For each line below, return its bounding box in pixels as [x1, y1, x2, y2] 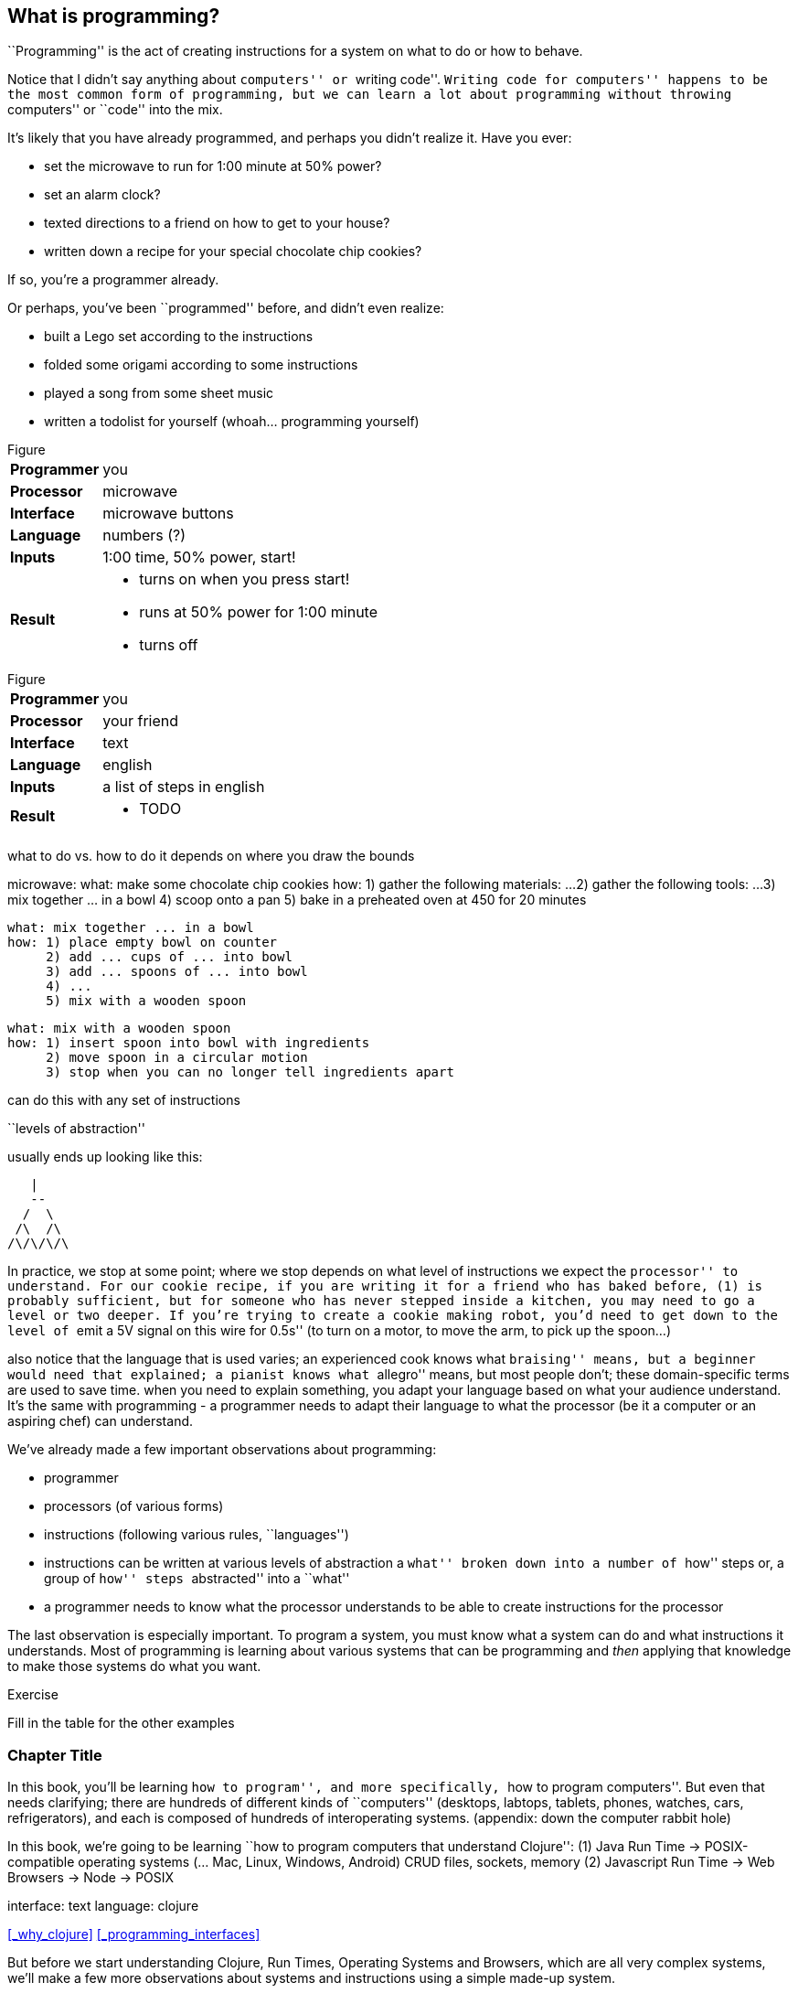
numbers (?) [102, 526, 186, 545]
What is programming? [7, 5, 220, 27]
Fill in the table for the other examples [7, 1715, 235, 1731]
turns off [139, 636, 198, 655]
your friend [102, 712, 179, 731]
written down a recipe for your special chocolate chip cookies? [44, 243, 422, 260]
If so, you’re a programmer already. [7, 272, 219, 288]
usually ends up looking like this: [7, 1149, 203, 1165]
